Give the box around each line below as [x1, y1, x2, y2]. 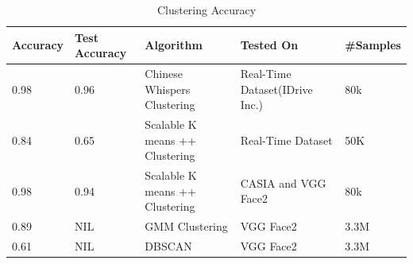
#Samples [345, 37, 401, 53]
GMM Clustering [145, 218, 228, 235]
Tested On [240, 37, 299, 53]
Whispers [145, 80, 191, 97]
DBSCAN [145, 237, 192, 254]
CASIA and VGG [240, 174, 326, 191]
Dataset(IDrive [240, 80, 313, 97]
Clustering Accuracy [156, 2, 257, 17]
